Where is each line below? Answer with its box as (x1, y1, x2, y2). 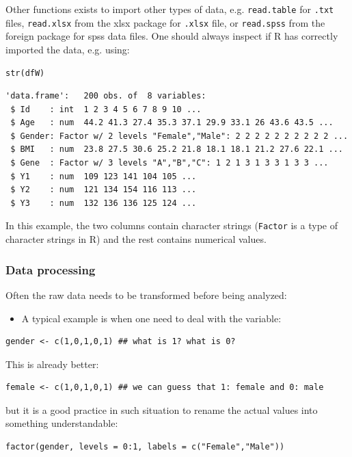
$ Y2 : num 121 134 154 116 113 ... (10, 185, 197, 195)
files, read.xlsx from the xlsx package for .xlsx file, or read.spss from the (5, 15, 325, 29)
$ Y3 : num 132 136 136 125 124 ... (10, 198, 197, 208)
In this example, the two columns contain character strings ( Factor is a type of (5, 218, 338, 233)
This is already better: (5, 356, 99, 371)
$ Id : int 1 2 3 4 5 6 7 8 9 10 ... (10, 104, 202, 114)
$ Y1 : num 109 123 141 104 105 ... (10, 171, 197, 181)
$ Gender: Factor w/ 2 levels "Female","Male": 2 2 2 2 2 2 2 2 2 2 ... (10, 131, 349, 141)
